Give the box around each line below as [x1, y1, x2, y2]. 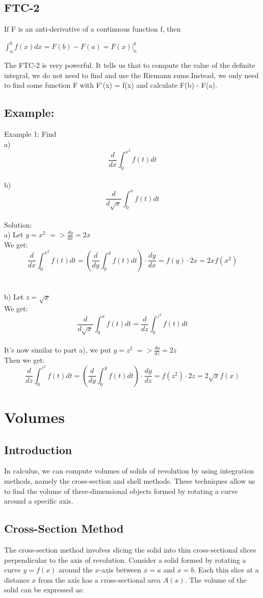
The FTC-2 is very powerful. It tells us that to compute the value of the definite [4, 60, 255, 70]
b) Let [4, 291, 24, 302]
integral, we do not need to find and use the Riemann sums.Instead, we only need [4, 69, 259, 80]
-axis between [99, 564, 142, 575]
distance [4, 574, 30, 585]
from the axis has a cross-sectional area [38, 574, 161, 585]
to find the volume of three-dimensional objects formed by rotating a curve [4, 485, 238, 496]
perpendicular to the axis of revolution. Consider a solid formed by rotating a [4, 554, 246, 565]
